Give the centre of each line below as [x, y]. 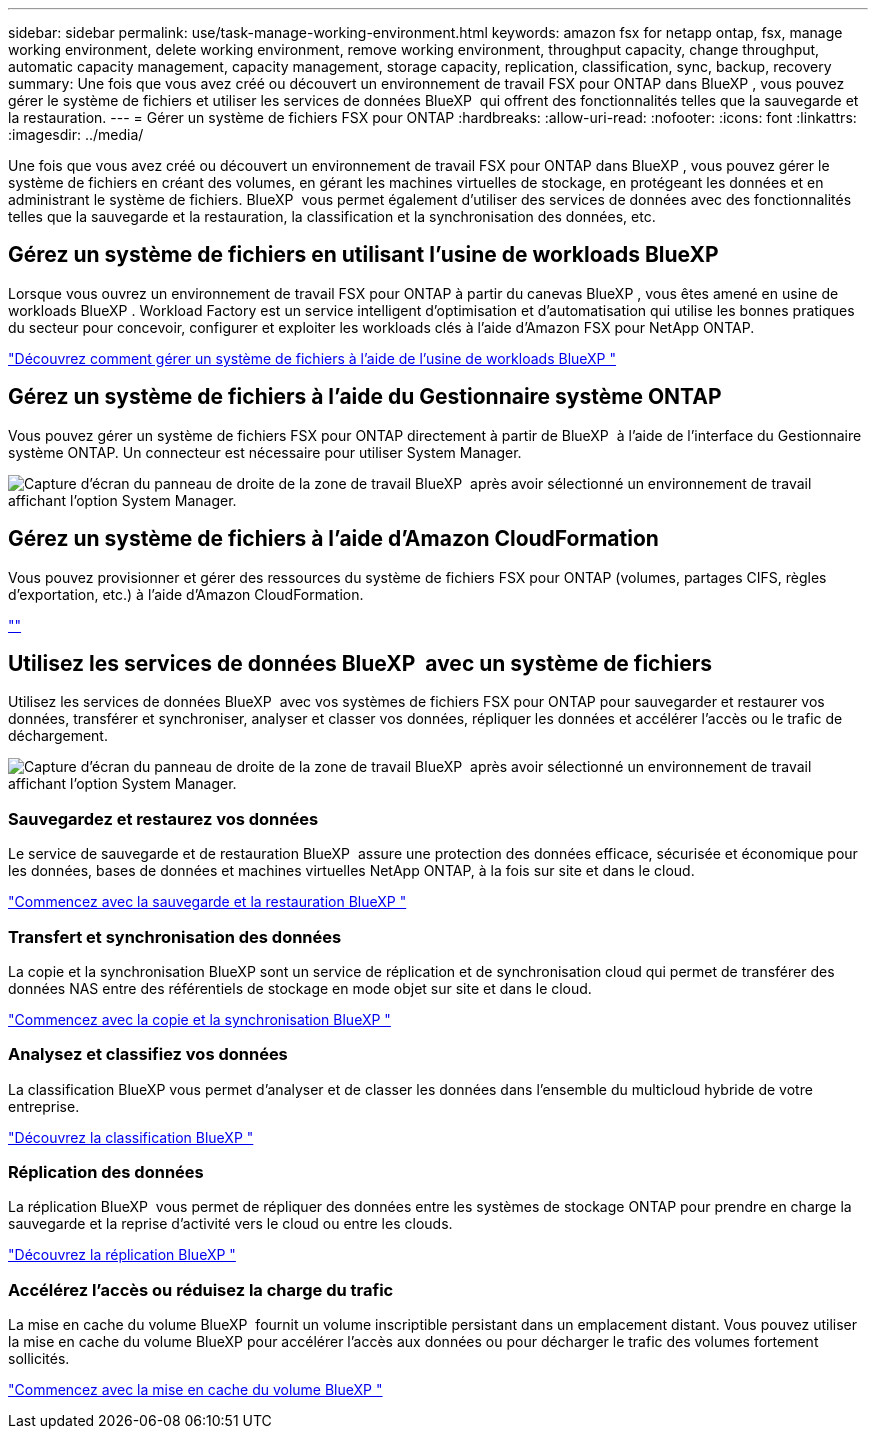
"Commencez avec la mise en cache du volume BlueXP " [195, 1390]
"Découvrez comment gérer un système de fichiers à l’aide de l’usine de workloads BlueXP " [312, 358]
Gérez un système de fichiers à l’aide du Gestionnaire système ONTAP [365, 397]
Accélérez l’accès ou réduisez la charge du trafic [201, 1289]
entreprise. [44, 1106]
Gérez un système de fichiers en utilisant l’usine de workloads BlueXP [363, 255]
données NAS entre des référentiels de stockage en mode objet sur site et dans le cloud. [300, 988]
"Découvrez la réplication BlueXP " [122, 1255]
